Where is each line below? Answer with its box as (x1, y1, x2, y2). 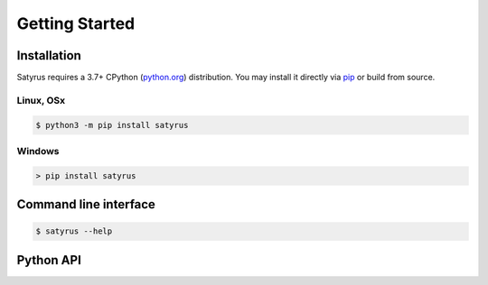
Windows (16, 144, 60, 157)
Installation (16, 48, 81, 63)
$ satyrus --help (35, 226, 113, 236)
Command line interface (16, 197, 155, 212)
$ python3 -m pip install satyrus (35, 120, 189, 130)
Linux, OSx (16, 94, 66, 106)
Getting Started (16, 14, 136, 33)
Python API (16, 253, 81, 268)
